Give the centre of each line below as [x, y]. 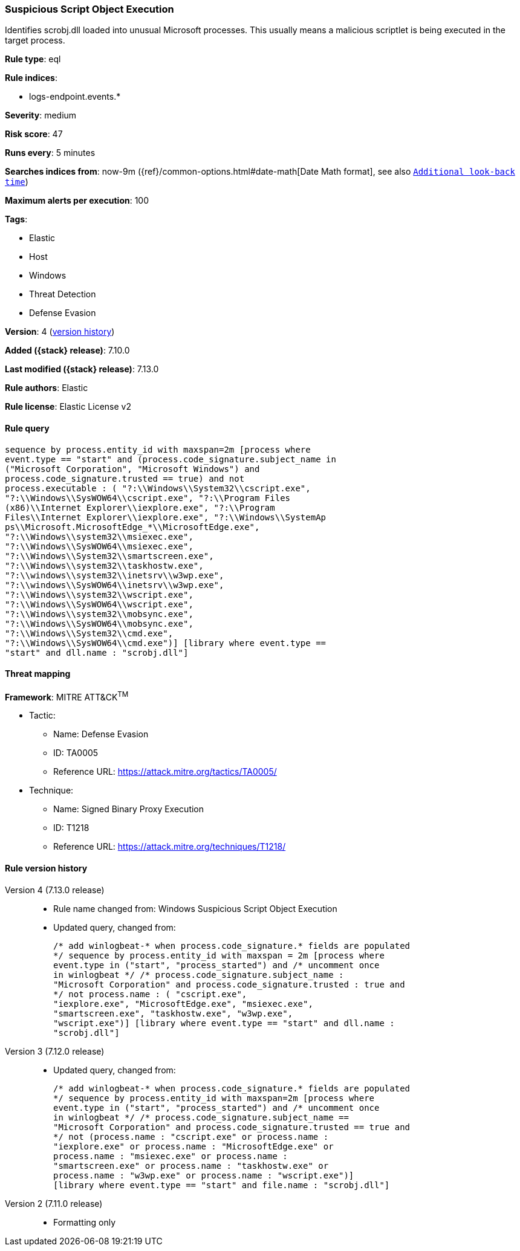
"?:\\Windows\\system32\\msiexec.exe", [99, 536]
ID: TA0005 [76, 753]
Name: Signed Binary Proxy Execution [129, 809]
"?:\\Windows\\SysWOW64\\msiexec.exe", [99, 546]
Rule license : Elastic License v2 [68, 407]
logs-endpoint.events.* [75, 97]
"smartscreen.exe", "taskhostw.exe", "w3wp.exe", [173, 1013]
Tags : [16, 219]
